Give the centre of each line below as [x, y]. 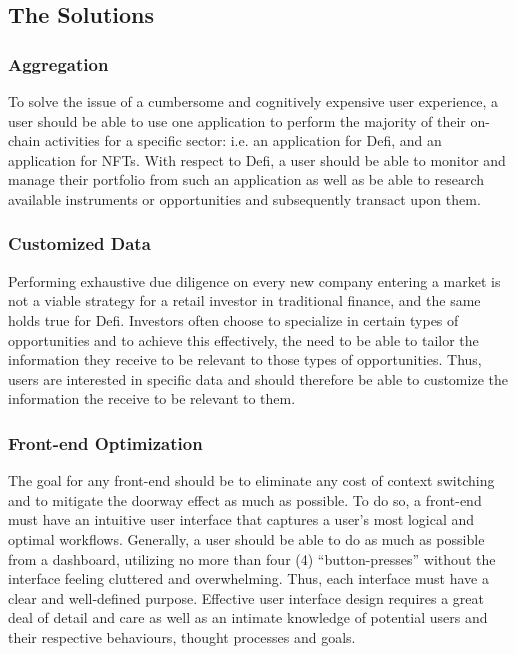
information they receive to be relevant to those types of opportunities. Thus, [245, 359]
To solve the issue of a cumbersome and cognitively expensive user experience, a [253, 101]
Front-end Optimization [105, 442]
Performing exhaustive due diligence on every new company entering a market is [254, 280]
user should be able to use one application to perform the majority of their [237, 120]
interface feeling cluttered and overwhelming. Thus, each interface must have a [248, 578]
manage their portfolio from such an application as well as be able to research [246, 179]
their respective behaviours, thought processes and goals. [182, 636]
